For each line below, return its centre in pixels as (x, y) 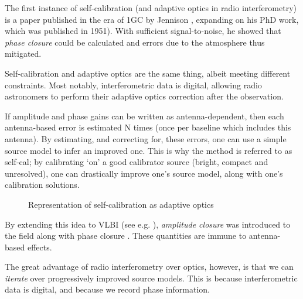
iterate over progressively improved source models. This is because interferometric (151, 278)
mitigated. (23, 54)
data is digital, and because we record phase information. (107, 289)
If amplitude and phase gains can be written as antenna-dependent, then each (144, 116)
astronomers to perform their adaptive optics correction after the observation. (144, 96)
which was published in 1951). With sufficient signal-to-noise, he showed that (143, 31)
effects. (40, 247)
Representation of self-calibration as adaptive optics (121, 204)
